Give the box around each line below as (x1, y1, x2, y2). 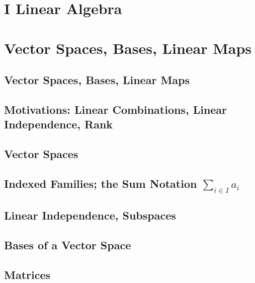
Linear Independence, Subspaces (4, 207, 176, 223)
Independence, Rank (4, 116, 113, 132)
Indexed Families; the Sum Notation (4, 175, 197, 191)
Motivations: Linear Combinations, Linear (4, 101, 227, 117)
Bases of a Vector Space (4, 237, 131, 253)
